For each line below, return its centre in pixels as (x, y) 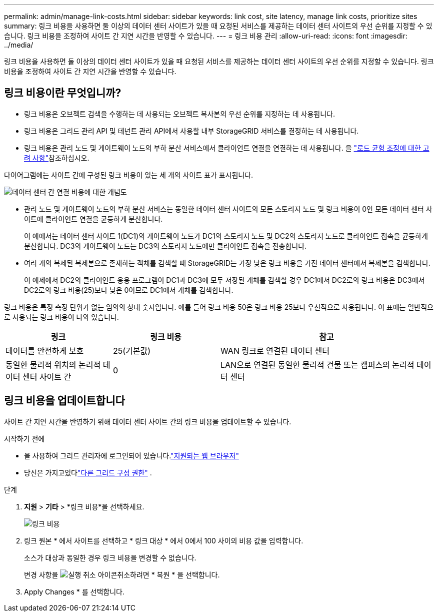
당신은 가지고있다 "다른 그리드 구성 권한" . (88, 472)
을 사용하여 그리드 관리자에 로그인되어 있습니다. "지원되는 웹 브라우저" (131, 455)
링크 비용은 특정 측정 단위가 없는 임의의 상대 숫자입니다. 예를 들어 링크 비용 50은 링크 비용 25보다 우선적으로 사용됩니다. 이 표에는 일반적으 (219, 307)
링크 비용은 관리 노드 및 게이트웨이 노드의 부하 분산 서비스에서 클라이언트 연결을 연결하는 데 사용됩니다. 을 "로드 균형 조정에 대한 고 (227, 148)
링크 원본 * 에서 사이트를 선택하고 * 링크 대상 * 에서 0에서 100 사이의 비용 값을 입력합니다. (164, 540)
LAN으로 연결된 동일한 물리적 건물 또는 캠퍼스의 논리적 (317, 365)
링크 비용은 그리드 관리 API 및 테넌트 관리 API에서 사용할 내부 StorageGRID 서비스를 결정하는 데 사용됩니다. (191, 131)
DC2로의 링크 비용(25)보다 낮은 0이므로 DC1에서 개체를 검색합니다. (129, 290)
